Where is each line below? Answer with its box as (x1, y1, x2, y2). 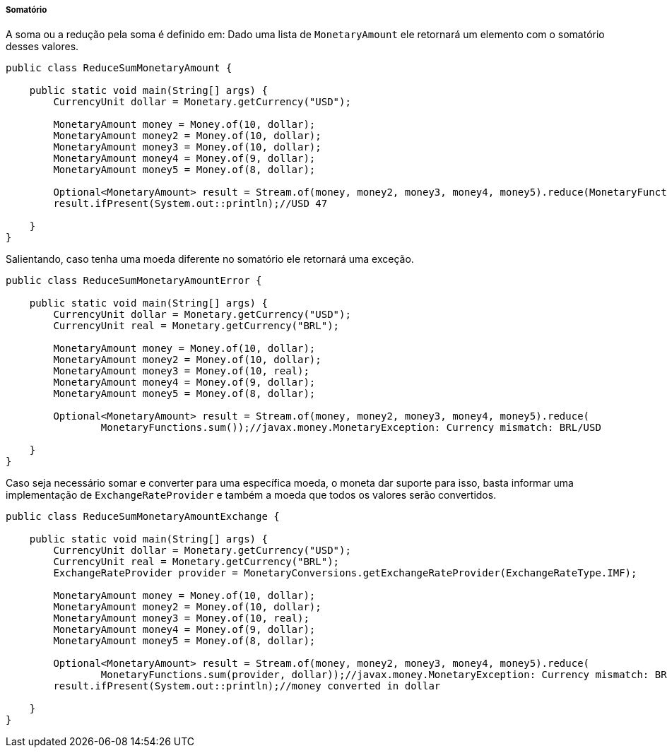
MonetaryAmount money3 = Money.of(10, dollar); (53, 141, 321, 153)
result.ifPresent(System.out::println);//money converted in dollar (53, 680, 441, 692)
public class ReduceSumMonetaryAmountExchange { (6, 511, 280, 523)
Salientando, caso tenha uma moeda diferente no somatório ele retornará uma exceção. (6, 253, 414, 266)
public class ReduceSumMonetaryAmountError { (6, 275, 262, 287)
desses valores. (6, 40, 79, 53)
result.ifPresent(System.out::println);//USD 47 (53, 198, 328, 210)
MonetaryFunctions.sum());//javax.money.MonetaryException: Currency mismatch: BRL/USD (100, 422, 601, 434)
